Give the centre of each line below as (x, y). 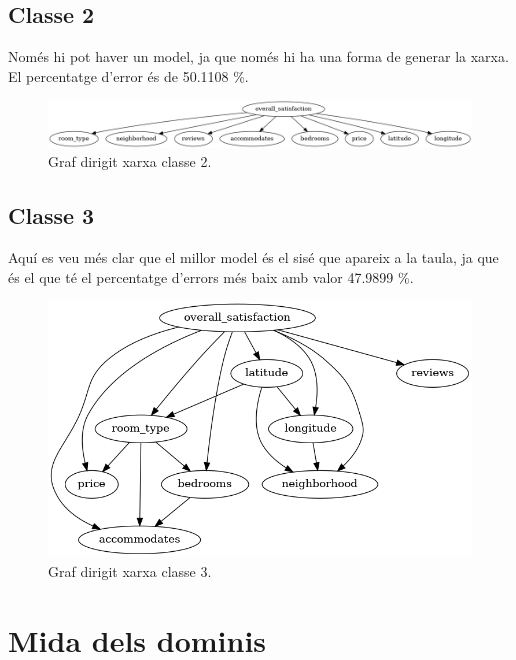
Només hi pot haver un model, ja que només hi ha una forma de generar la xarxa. (258, 56)
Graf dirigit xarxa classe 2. (130, 161)
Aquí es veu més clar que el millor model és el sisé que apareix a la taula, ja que (253, 256)
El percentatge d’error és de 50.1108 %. (128, 75)
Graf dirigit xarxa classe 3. (130, 571)
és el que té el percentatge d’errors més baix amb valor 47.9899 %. (211, 276)
